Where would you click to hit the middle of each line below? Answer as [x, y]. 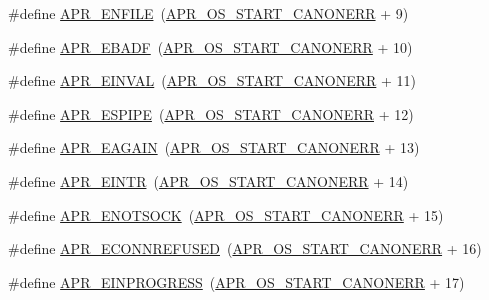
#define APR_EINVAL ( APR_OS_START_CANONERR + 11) [212, 80]
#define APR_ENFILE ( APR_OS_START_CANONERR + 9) [208, 13]
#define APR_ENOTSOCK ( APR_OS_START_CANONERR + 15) [226, 214]
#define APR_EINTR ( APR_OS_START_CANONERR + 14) [208, 180]
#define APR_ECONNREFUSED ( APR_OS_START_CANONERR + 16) [245, 248]
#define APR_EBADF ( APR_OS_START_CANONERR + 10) [210, 46]
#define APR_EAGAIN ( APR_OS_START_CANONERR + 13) [214, 147]
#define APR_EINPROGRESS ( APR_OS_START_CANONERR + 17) [236, 281]
